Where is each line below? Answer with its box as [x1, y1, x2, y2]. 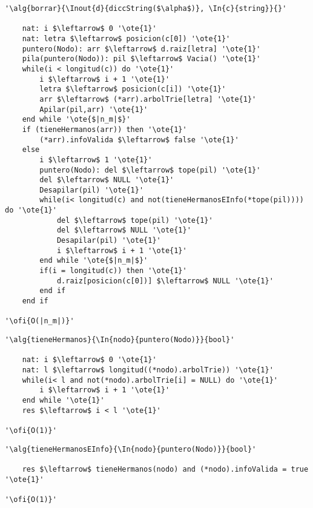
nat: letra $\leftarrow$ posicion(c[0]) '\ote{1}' [22, 34, 231, 43]
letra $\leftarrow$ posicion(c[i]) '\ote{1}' [39, 85, 226, 94]
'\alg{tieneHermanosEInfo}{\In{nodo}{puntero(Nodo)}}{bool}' [5, 444, 257, 454]
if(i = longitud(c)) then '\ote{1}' [39, 266, 187, 275]
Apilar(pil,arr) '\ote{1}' [39, 105, 148, 114]
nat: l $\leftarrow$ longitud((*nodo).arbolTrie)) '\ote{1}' [22, 365, 274, 374]
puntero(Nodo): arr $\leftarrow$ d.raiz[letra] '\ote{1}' [22, 44, 261, 53]
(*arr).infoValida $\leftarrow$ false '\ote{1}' [39, 135, 239, 144]
